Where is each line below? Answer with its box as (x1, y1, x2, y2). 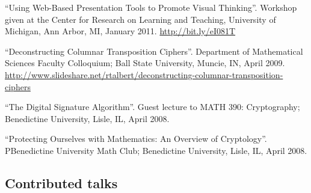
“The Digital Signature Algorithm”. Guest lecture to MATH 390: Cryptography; (5, 100, 300, 113)
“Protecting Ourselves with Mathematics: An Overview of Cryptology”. (5, 132, 267, 145)
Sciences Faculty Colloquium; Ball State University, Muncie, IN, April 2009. (5, 57, 285, 69)
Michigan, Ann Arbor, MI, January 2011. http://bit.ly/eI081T (5, 25, 236, 37)
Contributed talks (5, 173, 118, 192)
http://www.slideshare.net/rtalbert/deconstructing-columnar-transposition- (5, 68, 283, 81)
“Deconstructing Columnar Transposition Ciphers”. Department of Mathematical (5, 44, 303, 57)
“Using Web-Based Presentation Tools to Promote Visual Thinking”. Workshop (5, 1, 297, 13)
